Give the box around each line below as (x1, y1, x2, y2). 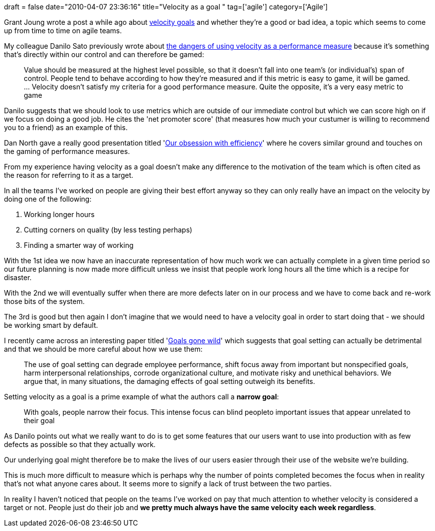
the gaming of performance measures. (4, 147, 130, 155)
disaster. (4, 273, 32, 282)
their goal (24, 416, 55, 425)
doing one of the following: (4, 195, 92, 203)
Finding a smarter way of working (24, 241, 134, 249)
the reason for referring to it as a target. (4, 171, 134, 179)
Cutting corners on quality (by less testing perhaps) (24, 226, 193, 234)
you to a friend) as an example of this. (4, 123, 128, 132)
